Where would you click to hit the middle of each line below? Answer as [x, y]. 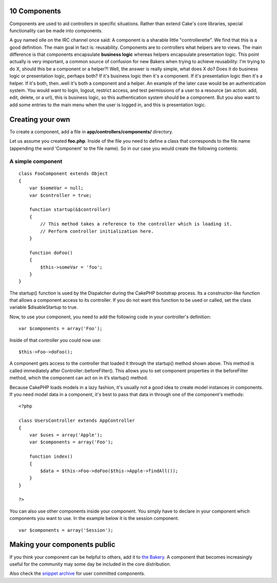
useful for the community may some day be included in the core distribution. [90, 564]
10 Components [35, 11]
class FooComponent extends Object [63, 174]
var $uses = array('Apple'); [66, 435]
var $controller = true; [60, 195]
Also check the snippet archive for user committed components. [77, 574]
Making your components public [62, 545]
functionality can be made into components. [56, 30]
